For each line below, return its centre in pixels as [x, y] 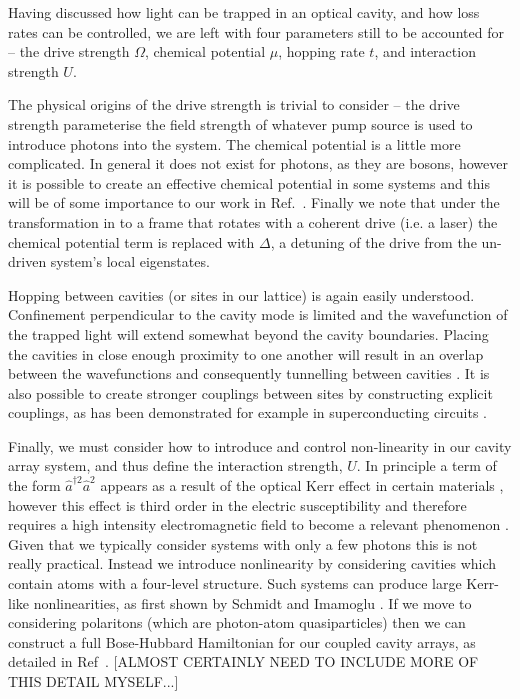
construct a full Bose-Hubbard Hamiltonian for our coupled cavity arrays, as [242, 641]
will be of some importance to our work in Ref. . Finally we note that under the [254, 202]
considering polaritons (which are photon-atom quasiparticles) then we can [237, 622]
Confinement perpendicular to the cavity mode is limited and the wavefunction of [258, 314]
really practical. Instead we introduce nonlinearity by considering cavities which [252, 563]
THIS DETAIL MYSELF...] [93, 681]
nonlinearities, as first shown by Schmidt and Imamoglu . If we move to [252, 602]
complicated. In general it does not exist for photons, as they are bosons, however [258, 163]
